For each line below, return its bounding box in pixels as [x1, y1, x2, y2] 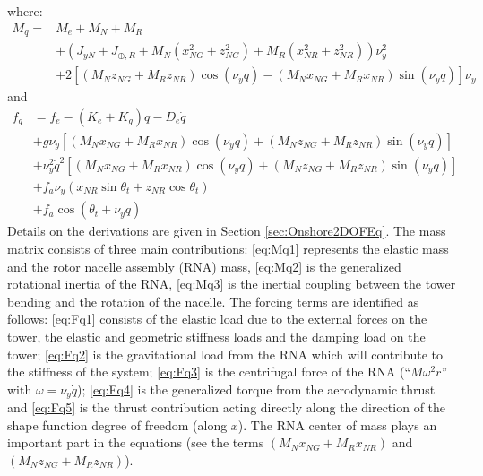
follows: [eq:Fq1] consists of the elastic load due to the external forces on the [7, 309, 427, 328]
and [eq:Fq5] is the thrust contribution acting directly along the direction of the [7, 398, 446, 417]
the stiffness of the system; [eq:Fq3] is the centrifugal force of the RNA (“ [7, 362, 411, 381]
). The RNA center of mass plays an [237, 415, 437, 434]
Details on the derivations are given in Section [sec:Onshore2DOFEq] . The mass [7, 221, 446, 240]
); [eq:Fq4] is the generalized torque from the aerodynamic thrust [77, 379, 436, 398]
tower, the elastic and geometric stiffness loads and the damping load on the [7, 326, 426, 345]
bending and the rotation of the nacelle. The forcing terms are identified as [7, 291, 419, 310]
